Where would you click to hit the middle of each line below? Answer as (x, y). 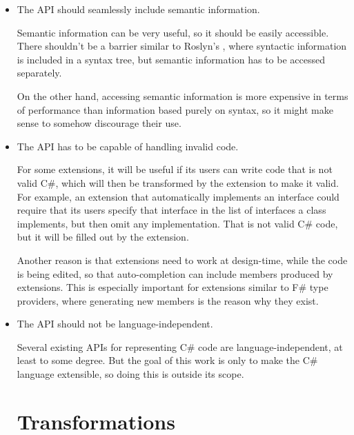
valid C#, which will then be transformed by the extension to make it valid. (178, 182)
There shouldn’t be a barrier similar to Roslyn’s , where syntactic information (182, 46)
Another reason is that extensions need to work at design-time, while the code (182, 260)
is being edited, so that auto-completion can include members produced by (175, 273)
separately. (39, 73)
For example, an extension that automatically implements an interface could (178, 196)
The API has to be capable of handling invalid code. (128, 146)
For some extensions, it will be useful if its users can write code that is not (175, 169)
